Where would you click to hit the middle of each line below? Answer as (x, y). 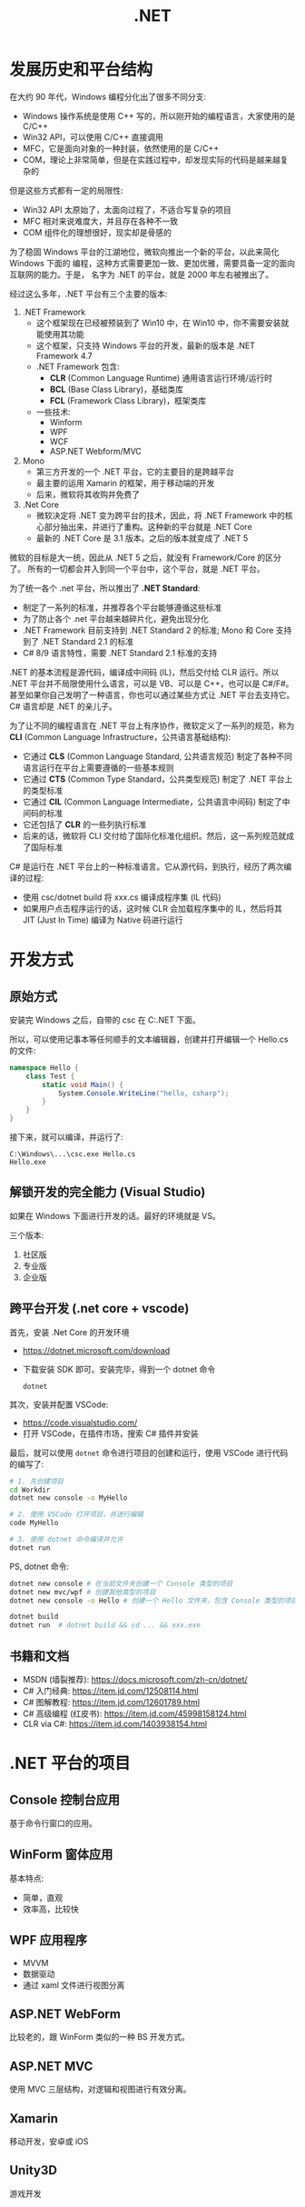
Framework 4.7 (64, 355)
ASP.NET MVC (51, 2066)
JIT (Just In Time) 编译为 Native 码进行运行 (103, 920)
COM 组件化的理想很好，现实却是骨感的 (97, 232)
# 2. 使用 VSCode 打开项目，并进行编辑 (76, 1514)
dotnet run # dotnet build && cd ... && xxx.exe (105, 1625)
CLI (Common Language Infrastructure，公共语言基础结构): (120, 736)
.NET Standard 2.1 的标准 (87, 641)
